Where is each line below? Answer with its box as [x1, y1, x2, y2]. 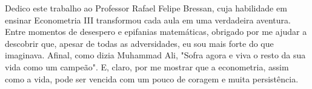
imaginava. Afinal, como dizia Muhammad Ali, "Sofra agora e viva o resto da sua [5, 49, 306, 61]
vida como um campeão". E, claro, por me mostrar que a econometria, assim [5, 60, 289, 73]
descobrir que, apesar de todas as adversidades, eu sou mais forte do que [5, 37, 274, 49]
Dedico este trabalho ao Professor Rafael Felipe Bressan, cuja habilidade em [5, 2, 287, 14]
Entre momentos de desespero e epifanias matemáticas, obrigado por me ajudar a [5, 25, 307, 38]
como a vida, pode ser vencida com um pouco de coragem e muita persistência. [5, 72, 299, 85]
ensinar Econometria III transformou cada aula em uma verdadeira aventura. [5, 13, 291, 26]
